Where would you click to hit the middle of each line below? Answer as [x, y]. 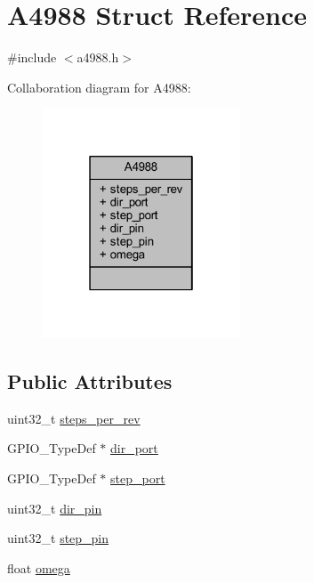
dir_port [134, 448]
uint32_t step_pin [58, 538]
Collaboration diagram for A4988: [99, 87]
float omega [39, 567]
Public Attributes [90, 381]
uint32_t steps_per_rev [74, 418]
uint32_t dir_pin [55, 508]
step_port [138, 478]
